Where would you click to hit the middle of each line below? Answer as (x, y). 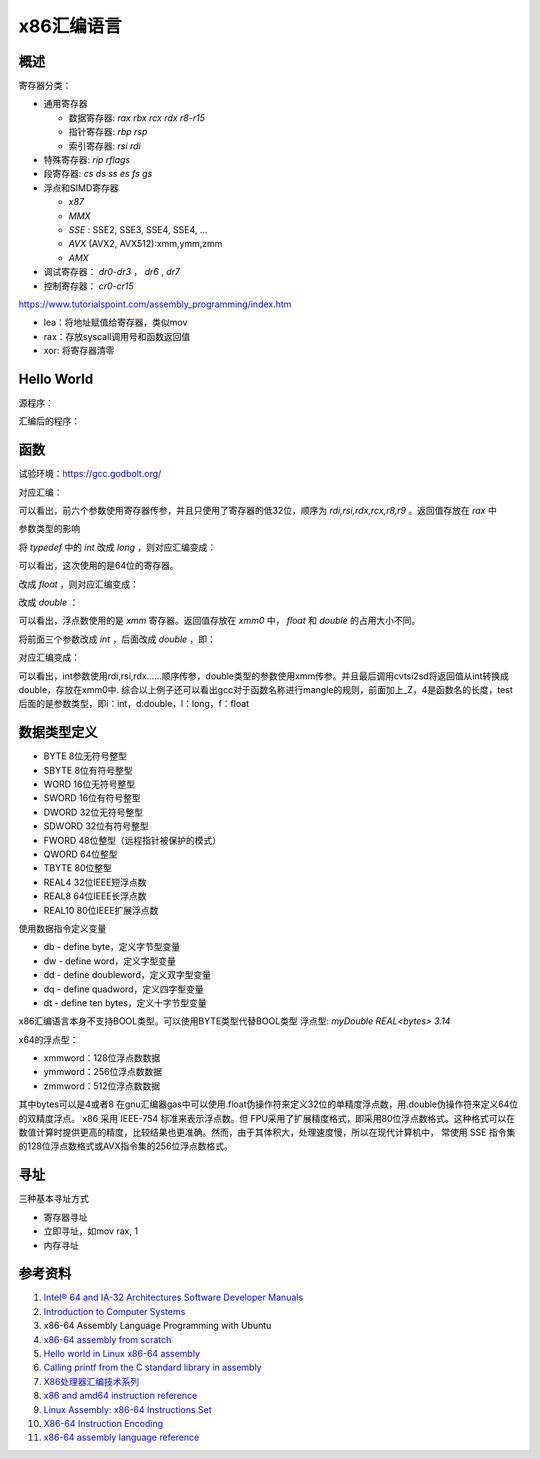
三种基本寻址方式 (53, 1199)
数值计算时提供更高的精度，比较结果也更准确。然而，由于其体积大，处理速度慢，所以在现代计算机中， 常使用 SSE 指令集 (267, 1132)
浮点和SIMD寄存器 (81, 187)
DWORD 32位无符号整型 (93, 812)
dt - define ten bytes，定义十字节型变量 (125, 1002)
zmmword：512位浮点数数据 (102, 1086)
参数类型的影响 (49, 529)
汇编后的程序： (49, 421)
